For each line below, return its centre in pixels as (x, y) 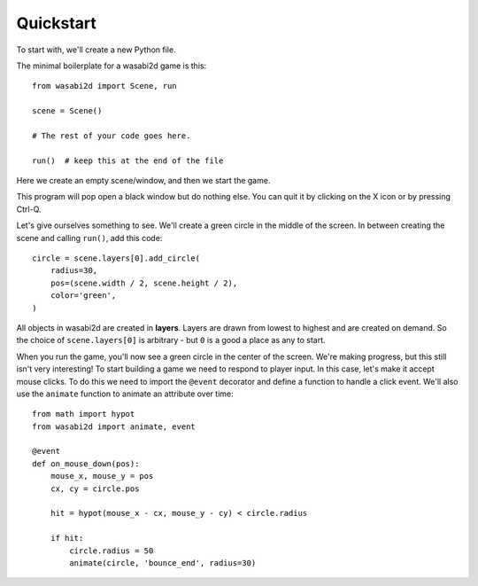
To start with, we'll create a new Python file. (96, 50)
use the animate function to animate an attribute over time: (125, 394)
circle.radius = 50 (112, 551)
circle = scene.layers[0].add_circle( (116, 258)
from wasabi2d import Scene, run (104, 86)
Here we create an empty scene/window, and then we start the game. (143, 181)
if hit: (67, 538)
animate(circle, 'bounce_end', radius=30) (163, 563)
